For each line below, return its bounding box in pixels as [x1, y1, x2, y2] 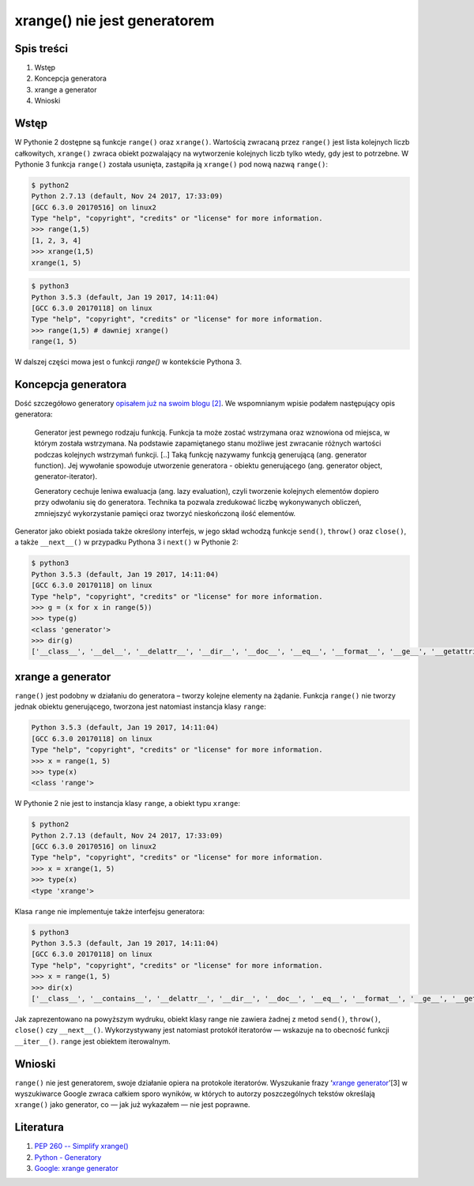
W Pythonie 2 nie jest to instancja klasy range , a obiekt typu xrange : [14, 799, 241, 808]
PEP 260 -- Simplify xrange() [34, 1142, 130, 1151]
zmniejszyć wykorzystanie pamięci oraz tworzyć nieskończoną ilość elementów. [34, 508, 296, 518]
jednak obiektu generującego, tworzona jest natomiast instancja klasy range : [14, 702, 266, 711]
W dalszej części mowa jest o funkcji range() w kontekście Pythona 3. [14, 357, 243, 367]
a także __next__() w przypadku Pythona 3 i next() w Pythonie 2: [14, 537, 239, 547]
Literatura [14, 1120, 65, 1134]
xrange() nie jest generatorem [14, 12, 215, 29]
